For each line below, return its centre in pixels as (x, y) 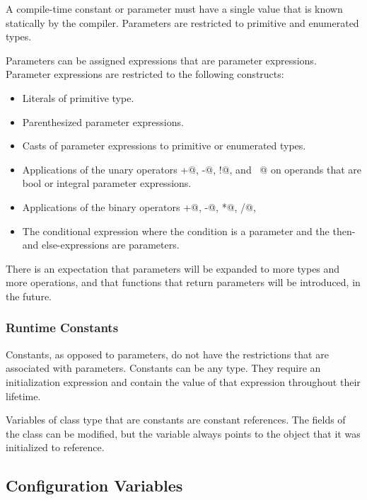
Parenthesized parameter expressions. (103, 121)
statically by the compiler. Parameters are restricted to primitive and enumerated (182, 22)
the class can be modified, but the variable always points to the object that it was (183, 433)
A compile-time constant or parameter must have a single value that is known (174, 8)
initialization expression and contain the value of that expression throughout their (183, 381)
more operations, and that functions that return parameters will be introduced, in (183, 282)
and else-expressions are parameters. (101, 245)
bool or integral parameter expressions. (107, 183)
